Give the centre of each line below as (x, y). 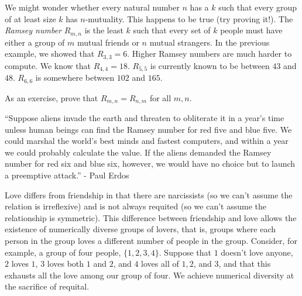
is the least (104, 30)
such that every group (258, 7)
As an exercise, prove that (52, 97)
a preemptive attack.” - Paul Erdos (67, 175)
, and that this (245, 264)
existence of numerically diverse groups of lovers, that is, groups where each (140, 229)
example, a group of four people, (63, 252)
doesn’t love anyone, (257, 252)
